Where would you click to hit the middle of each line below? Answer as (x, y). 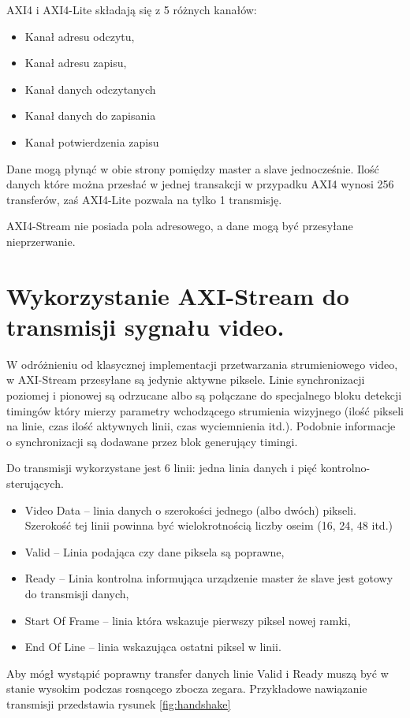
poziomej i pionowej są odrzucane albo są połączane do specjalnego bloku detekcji (204, 395)
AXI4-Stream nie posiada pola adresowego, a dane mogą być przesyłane (180, 226)
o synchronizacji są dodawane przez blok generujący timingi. (152, 441)
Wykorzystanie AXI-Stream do (178, 295)
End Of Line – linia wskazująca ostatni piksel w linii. (153, 647)
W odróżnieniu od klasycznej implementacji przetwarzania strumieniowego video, (202, 364)
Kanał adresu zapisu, (76, 63)
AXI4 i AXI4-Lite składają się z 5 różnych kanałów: (132, 9)
